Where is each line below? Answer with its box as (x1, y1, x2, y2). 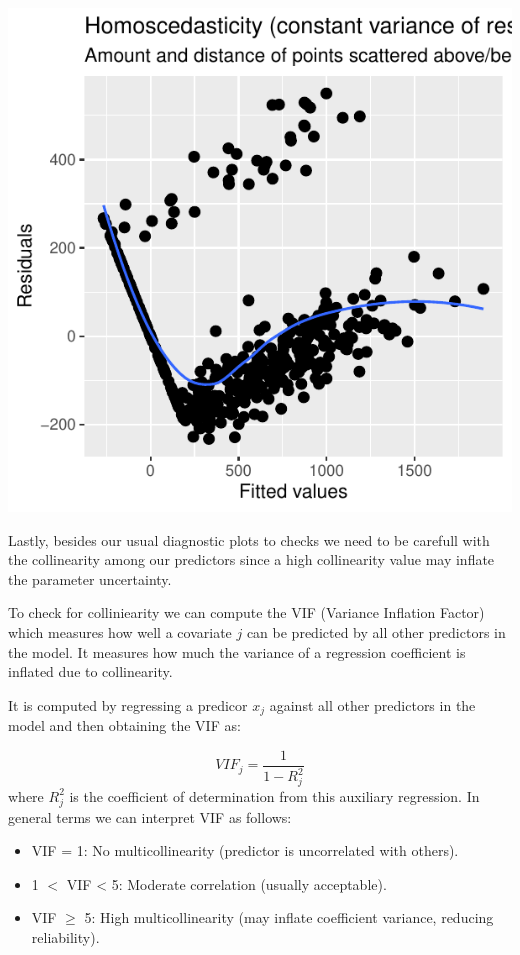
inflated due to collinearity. (8, 661, 173, 682)
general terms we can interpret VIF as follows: (8, 806, 292, 827)
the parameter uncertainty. (8, 568, 172, 589)
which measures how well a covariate (8, 621, 232, 642)
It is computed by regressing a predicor (8, 694, 248, 715)
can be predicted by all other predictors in (246, 621, 506, 642)
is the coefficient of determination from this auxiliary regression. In (69, 785, 480, 806)
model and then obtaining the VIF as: (8, 715, 241, 736)
